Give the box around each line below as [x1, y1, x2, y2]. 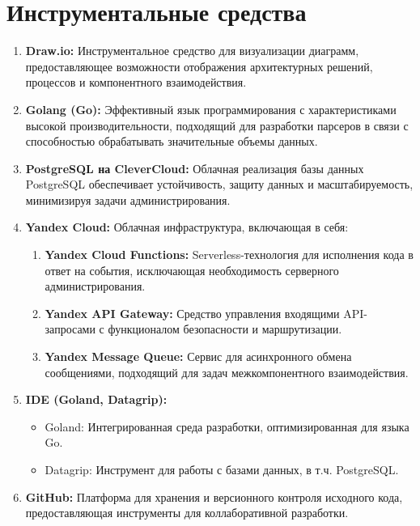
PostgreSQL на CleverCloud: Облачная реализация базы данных [25, 159, 364, 176]
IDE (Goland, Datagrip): [25, 391, 168, 408]
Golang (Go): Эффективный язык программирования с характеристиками [25, 100, 397, 117]
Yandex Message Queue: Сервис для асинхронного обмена [45, 348, 352, 365]
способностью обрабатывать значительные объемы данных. [25, 133, 318, 150]
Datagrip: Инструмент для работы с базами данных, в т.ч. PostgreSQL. [45, 461, 399, 477]
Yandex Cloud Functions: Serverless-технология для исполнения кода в [45, 246, 414, 263]
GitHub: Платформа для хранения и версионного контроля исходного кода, [25, 488, 403, 505]
